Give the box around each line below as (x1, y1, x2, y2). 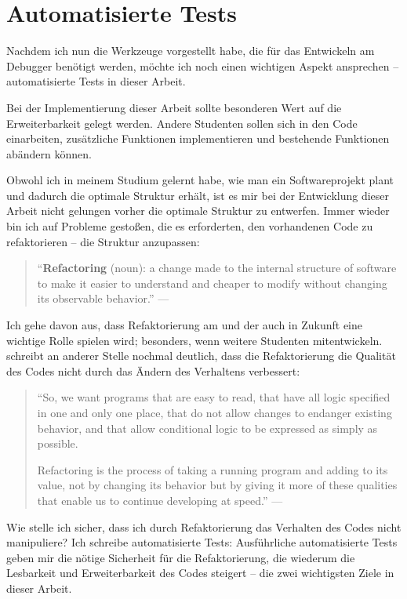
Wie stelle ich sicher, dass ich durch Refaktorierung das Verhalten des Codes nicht (6, 518, 402, 535)
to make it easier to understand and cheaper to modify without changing (37, 274, 387, 291)
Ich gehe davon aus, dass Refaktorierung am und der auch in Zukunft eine (6, 317, 363, 333)
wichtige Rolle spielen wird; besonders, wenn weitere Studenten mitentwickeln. (6, 332, 383, 348)
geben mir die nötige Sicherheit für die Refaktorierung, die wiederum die (6, 549, 355, 565)
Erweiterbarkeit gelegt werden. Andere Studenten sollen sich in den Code (6, 114, 358, 131)
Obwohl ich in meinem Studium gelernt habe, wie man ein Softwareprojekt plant (6, 172, 394, 188)
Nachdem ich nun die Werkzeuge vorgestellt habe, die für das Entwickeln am (6, 42, 375, 59)
